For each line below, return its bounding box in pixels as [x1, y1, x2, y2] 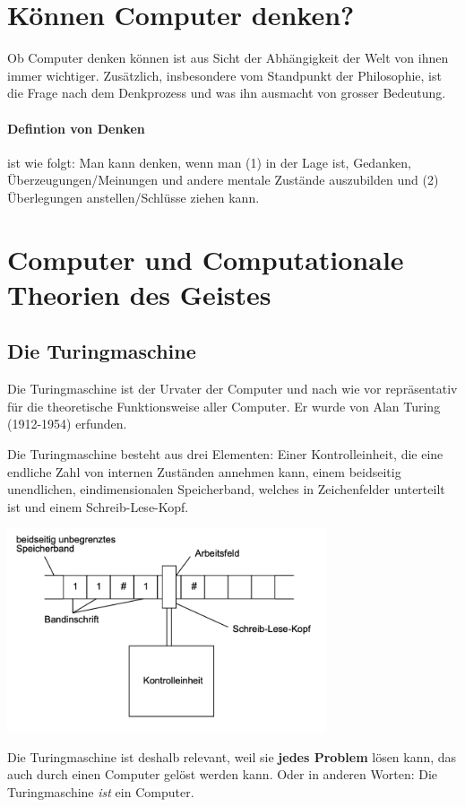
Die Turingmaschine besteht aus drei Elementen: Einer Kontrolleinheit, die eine [7, 445, 443, 464]
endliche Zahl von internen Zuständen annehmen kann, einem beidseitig [7, 462, 401, 481]
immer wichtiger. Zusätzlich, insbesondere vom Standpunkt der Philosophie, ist [7, 65, 442, 84]
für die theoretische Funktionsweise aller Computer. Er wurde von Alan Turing [7, 396, 441, 415]
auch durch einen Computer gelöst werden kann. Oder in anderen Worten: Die [7, 765, 438, 784]
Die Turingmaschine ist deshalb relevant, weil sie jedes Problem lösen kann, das [7, 747, 457, 766]
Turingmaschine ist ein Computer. [7, 782, 194, 801]
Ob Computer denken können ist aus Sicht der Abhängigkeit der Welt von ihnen [7, 48, 449, 67]
